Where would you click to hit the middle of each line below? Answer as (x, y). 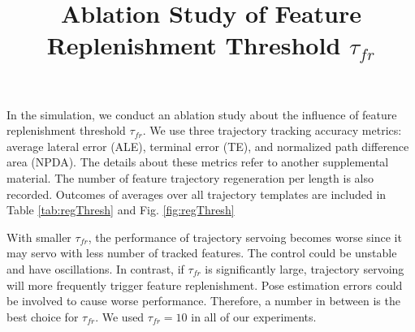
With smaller (39, 237)
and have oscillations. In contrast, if (95, 268)
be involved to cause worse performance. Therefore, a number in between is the (203, 301)
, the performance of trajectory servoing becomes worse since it (245, 237)
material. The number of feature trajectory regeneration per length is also (190, 177)
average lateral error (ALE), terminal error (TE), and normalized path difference (208, 146)
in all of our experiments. (254, 316)
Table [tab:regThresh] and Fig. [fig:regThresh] (121, 210)
